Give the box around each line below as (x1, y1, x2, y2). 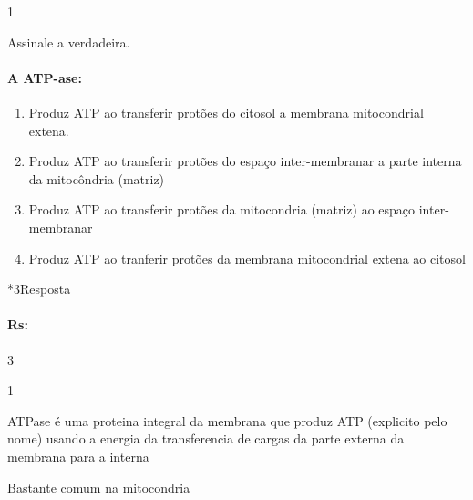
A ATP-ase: (7, 68, 82, 87)
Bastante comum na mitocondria (7, 477, 190, 496)
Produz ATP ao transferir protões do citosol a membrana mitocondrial (28, 102, 424, 121)
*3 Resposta (7, 279, 71, 298)
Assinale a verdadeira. (7, 32, 130, 51)
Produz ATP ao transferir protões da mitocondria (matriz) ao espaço (28, 200, 416, 219)
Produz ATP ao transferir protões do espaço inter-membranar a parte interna (28, 151, 462, 171)
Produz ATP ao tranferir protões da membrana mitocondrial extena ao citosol (28, 248, 466, 267)
